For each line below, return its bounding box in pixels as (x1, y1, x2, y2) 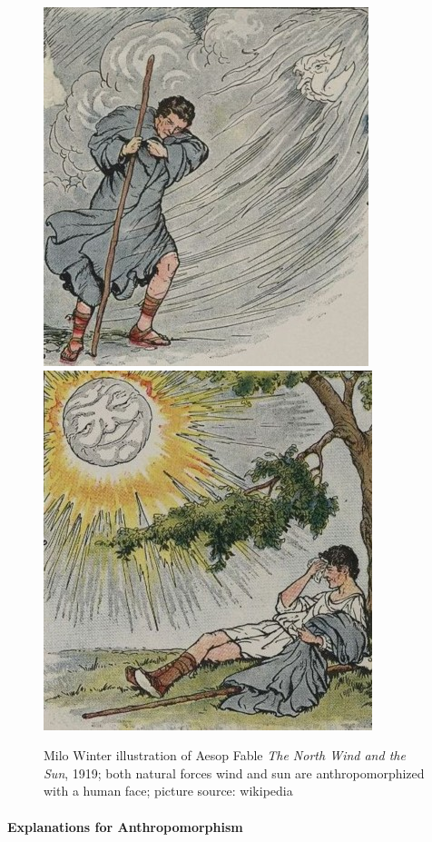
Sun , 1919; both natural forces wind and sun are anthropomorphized (44, 763, 425, 782)
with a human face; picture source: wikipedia (44, 781, 293, 800)
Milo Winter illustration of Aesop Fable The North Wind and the (44, 746, 406, 765)
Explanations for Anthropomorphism (7, 817, 243, 836)
